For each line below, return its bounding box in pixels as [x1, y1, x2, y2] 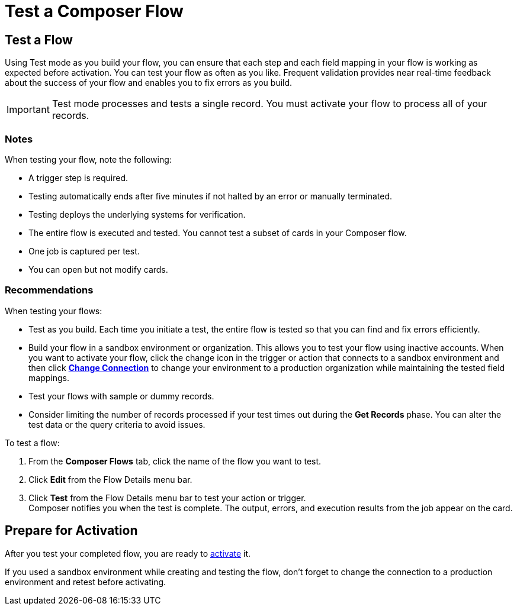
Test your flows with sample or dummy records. [28, 390, 214, 401]
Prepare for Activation [5, 523, 138, 538]
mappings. [28, 372, 69, 383]
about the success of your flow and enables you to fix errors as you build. [5, 78, 293, 88]
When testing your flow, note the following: [5, 154, 172, 164]
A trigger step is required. [28, 172, 128, 183]
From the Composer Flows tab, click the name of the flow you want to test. [28, 456, 322, 466]
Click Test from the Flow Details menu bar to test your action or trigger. [28, 492, 306, 503]
